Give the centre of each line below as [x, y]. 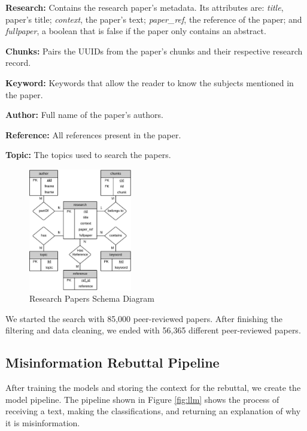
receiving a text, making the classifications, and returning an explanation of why [153, 411]
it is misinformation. [43, 422]
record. [18, 63]
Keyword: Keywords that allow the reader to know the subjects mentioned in [150, 82]
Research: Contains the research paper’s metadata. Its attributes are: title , [145, 7]
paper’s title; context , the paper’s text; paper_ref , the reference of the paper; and [154, 19]
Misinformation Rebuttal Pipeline [113, 362]
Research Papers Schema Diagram [92, 298]
